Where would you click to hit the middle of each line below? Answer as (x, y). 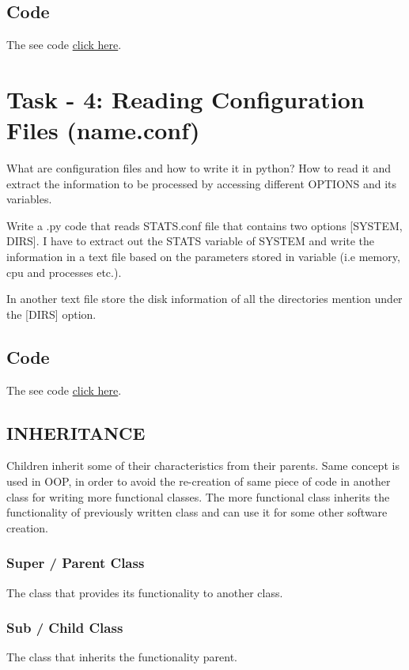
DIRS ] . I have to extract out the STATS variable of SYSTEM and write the (191, 241)
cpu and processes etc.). (64, 272)
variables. (29, 199)
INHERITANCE (76, 432)
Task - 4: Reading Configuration (186, 98)
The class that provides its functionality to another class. (145, 592)
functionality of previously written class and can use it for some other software (197, 512)
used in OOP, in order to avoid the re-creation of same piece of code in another (199, 481)
